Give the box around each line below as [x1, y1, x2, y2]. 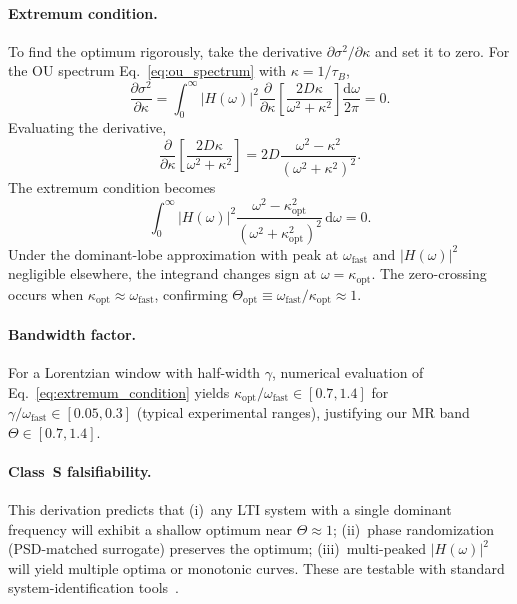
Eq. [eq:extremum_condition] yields [8, 381, 230, 402]
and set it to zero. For [375, 40, 510, 61]
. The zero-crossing [371, 263, 487, 284]
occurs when [8, 283, 84, 304]
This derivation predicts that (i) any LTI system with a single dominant [8, 498, 452, 519]
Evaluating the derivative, [8, 117, 167, 138]
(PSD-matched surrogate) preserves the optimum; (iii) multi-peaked [8, 538, 427, 559]
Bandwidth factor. [8, 323, 137, 344]
